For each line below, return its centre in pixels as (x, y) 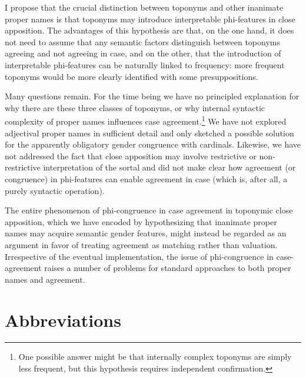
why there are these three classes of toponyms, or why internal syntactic (135, 107)
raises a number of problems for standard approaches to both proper (168, 268)
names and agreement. (45, 279)
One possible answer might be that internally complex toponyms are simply (155, 357)
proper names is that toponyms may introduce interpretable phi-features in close (150, 19)
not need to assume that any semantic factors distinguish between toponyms (142, 41)
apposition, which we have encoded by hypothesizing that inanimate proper (141, 221)
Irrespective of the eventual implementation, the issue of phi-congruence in (139, 256)
